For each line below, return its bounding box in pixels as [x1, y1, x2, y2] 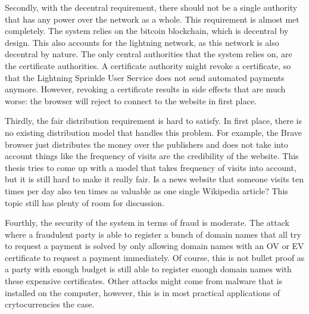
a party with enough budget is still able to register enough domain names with [5, 263, 292, 275]
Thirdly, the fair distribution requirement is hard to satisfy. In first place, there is [5, 114, 302, 127]
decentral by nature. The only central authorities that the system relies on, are [5, 48, 292, 60]
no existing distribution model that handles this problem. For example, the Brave [5, 126, 302, 138]
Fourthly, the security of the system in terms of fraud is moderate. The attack [5, 216, 289, 229]
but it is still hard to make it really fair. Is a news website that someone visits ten [5, 173, 304, 185]
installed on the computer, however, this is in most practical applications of [5, 286, 280, 299]
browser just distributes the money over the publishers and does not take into [5, 138, 288, 150]
